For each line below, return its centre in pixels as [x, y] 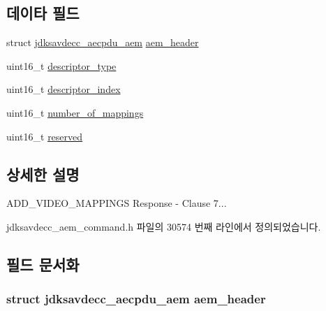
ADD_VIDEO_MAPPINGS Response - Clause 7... [117, 203]
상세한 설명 [43, 174]
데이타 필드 [43, 13]
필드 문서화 [43, 264]
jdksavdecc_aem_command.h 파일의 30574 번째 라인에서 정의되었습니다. [164, 226]
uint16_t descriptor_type [61, 65]
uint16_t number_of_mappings [75, 112]
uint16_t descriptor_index [64, 89]
